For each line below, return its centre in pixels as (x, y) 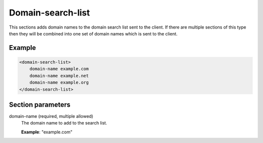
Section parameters (40, 104)
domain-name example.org (59, 83)
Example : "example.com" (47, 132)
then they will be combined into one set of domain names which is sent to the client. (93, 33)
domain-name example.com (59, 69)
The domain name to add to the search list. (64, 123)
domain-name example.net (59, 76)
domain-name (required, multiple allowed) (51, 116)
